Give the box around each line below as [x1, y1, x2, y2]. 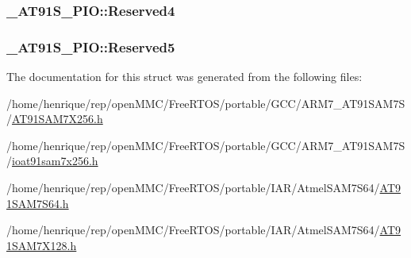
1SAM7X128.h [6, 237, 77, 253]
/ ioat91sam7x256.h [6, 152, 98, 169]
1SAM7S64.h [6, 194, 69, 211]
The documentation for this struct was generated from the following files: [6, 68, 363, 85]
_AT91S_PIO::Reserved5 [6, 37, 175, 56]
